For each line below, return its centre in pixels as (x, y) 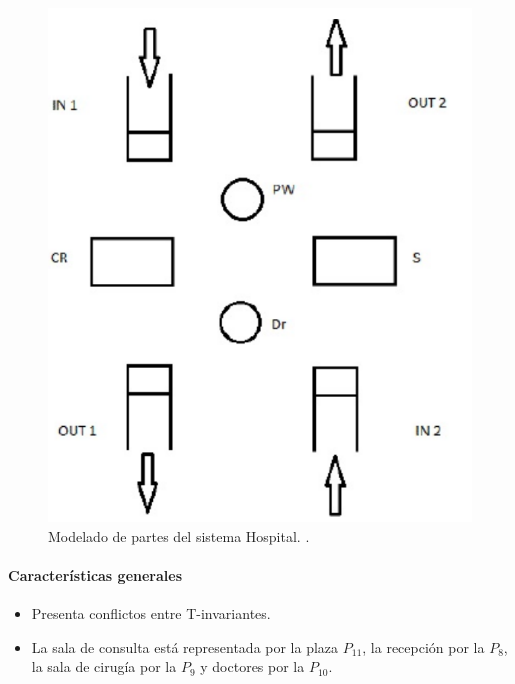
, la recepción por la (423, 646)
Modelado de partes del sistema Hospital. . (179, 535)
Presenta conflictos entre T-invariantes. (151, 612)
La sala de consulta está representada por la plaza (185, 646)
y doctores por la (252, 666)
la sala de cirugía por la (104, 666)
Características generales (95, 574)
